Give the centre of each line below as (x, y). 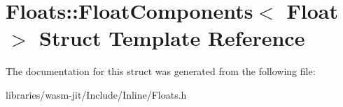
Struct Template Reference (172, 38)
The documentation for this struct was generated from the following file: (161, 71)
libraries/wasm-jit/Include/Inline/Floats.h (96, 94)
